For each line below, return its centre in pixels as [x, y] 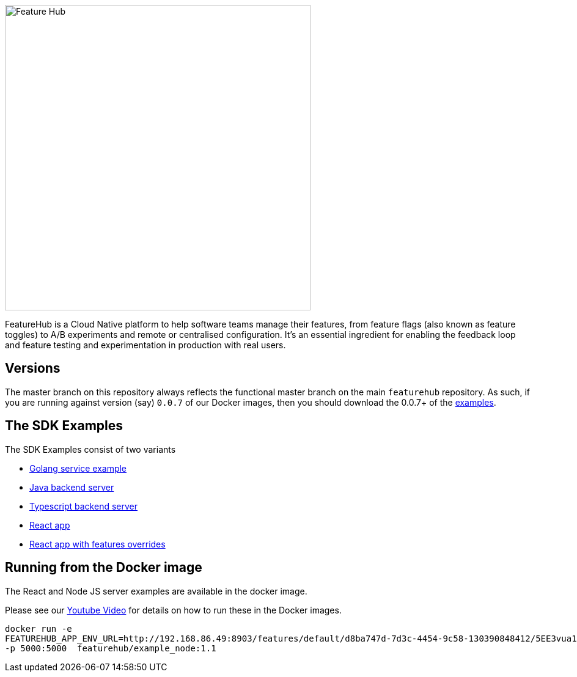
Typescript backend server [83, 506]
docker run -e [39, 628]
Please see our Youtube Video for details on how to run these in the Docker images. [173, 610]
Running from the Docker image [104, 568]
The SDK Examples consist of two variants [90, 449]
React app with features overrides [97, 544]
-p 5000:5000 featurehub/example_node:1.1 [111, 648]
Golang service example [78, 468]
